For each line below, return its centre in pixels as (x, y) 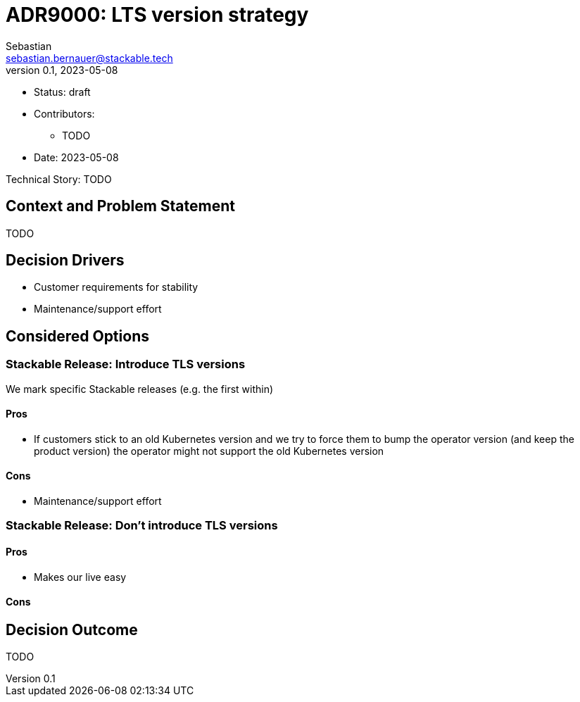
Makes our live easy (80, 577)
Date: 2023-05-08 (76, 157)
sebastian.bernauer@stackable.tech (89, 58)
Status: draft (62, 92)
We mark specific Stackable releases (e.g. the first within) (140, 389)
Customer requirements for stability (116, 287)
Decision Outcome (72, 629)
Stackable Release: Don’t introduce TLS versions (142, 526)
